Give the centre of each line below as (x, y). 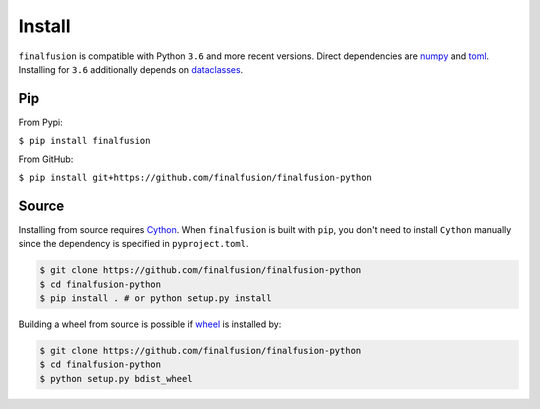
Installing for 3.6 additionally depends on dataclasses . (131, 69)
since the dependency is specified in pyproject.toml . (133, 244)
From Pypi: (41, 122)
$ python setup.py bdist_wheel (116, 378)
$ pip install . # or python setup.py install (155, 298)
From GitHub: (46, 159)
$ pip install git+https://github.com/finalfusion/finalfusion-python (195, 178)
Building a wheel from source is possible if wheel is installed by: (150, 324)
